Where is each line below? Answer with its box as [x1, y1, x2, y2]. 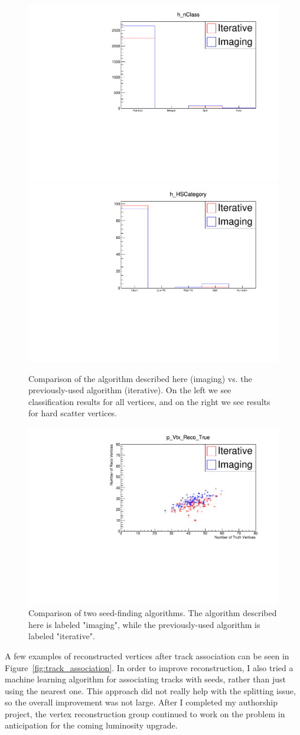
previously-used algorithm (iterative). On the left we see [28, 384, 231, 396]
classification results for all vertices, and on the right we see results [28, 395, 270, 407]
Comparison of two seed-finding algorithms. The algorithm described [28, 607, 277, 619]
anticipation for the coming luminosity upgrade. [5, 719, 178, 731]
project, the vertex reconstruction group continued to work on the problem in [5, 707, 285, 720]
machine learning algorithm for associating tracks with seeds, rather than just [5, 673, 286, 685]
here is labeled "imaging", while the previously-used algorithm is [28, 618, 260, 630]
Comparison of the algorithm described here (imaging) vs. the [28, 372, 252, 384]
